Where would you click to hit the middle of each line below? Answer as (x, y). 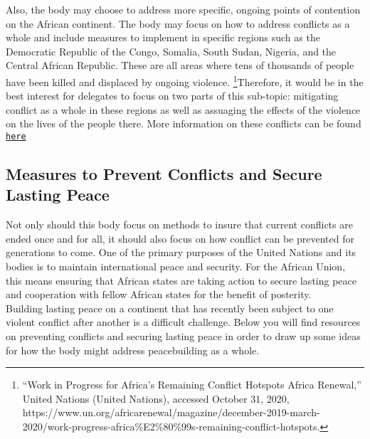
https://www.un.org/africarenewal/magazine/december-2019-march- (171, 412)
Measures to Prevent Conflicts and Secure (164, 174)
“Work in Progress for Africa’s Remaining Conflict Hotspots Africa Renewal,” (192, 385)
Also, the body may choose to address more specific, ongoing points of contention (183, 9)
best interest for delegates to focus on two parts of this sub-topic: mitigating (172, 96)
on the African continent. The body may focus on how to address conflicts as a (178, 23)
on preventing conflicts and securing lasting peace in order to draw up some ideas (183, 336)
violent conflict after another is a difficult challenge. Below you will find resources (183, 322)
